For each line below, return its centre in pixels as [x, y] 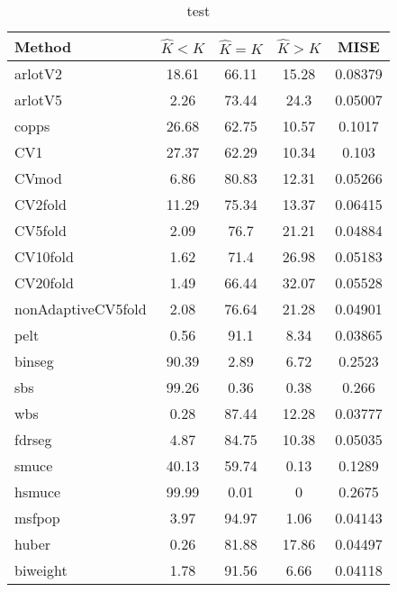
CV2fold [41, 204]
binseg [34, 361]
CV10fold [44, 256]
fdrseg [33, 439]
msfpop [37, 518]
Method [43, 46]
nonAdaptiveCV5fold [81, 309]
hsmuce [38, 492]
